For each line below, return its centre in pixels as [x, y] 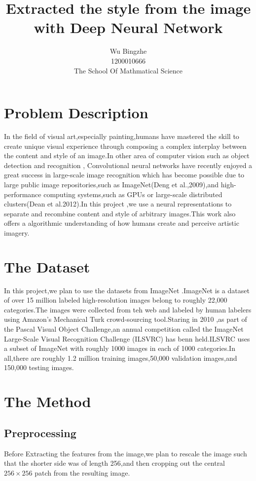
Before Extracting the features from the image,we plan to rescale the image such [126, 453]
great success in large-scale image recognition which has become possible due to [124, 175]
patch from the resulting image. [82, 472]
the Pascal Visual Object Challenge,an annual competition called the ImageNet [124, 329]
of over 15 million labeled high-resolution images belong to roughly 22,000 [116, 300]
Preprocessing [40, 432]
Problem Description [76, 113]
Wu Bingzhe [128, 51]
